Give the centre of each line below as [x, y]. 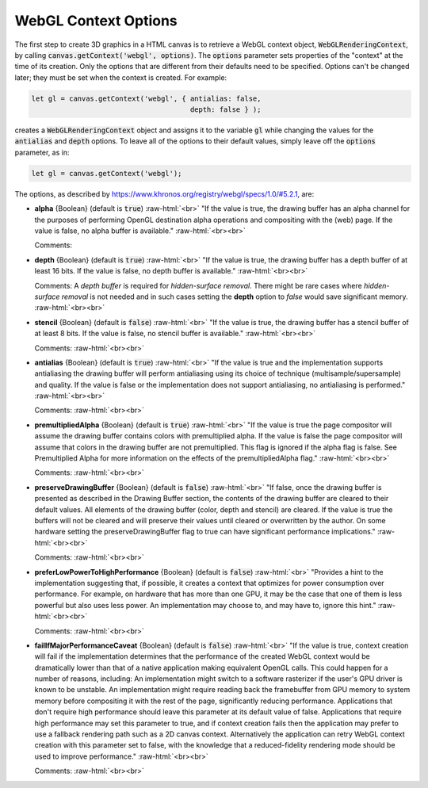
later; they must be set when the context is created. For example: [121, 77]
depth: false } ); [225, 110]
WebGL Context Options [96, 21]
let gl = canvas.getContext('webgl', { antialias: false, [146, 98]
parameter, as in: [42, 152]
